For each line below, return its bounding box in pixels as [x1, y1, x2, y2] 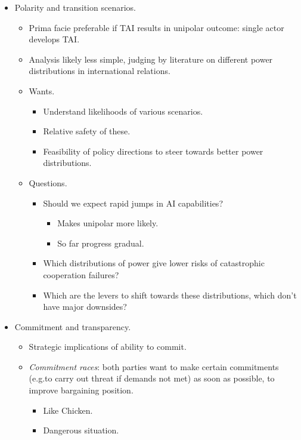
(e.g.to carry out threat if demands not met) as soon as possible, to [29, 372, 275, 384]
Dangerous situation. [43, 424, 119, 436]
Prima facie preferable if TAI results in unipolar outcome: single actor [29, 21, 284, 33]
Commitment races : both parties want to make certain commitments [29, 360, 279, 373]
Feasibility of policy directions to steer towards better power [43, 144, 263, 157]
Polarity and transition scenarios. [14, 1, 136, 13]
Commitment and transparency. [14, 320, 131, 333]
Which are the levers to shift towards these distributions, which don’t [43, 288, 297, 301]
